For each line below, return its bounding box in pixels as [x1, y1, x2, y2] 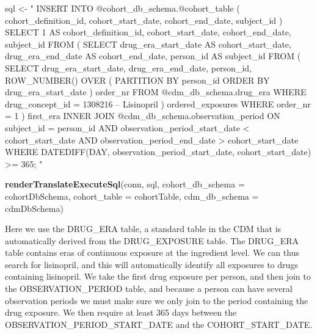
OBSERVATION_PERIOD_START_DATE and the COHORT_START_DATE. [5, 318, 313, 330]
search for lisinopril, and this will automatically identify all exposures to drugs [5, 258, 298, 270]
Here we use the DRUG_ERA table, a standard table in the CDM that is [5, 222, 282, 235]
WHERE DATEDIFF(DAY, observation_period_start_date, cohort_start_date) [5, 145, 312, 158]
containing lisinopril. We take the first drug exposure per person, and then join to [5, 270, 311, 283]
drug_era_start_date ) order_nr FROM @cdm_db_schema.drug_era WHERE [5, 85, 307, 98]
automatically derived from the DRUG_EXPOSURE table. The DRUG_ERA [5, 234, 299, 247]
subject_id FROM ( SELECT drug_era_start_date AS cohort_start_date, [5, 37, 291, 50]
